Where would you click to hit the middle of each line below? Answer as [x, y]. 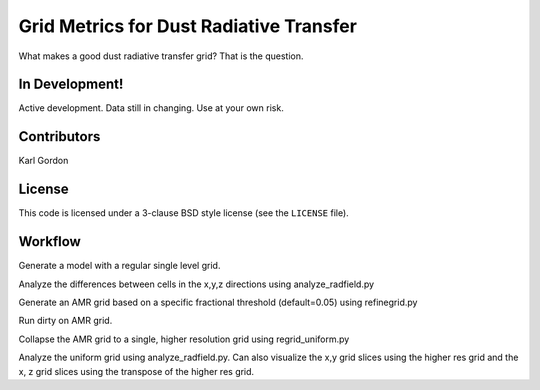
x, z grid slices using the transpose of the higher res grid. [136, 371]
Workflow [50, 241]
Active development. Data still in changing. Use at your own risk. [151, 108]
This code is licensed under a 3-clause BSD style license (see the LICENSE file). [183, 213]
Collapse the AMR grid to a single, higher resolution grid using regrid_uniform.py [184, 339]
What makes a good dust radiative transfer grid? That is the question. [161, 56]
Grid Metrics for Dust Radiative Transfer [187, 26]
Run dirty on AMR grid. [65, 321]
